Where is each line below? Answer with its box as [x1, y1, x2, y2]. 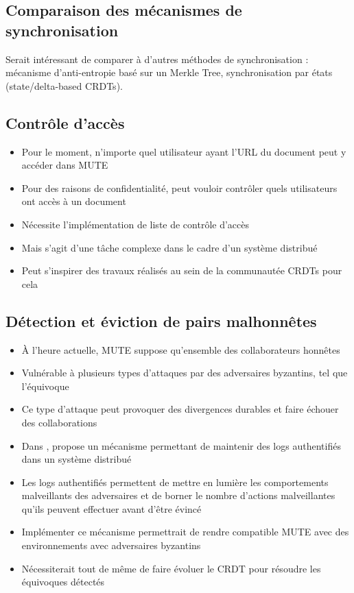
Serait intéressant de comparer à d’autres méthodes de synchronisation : [5, 51, 309, 66]
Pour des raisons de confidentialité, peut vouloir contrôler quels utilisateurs [21, 180, 338, 195]
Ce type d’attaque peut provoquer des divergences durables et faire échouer [21, 402, 339, 416]
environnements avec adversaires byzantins [21, 538, 201, 553]
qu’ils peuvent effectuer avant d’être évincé [21, 501, 202, 516]
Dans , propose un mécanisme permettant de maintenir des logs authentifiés [21, 438, 341, 452]
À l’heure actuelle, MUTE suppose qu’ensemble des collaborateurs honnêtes [21, 342, 340, 356]
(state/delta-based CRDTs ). [5, 78, 123, 93]
